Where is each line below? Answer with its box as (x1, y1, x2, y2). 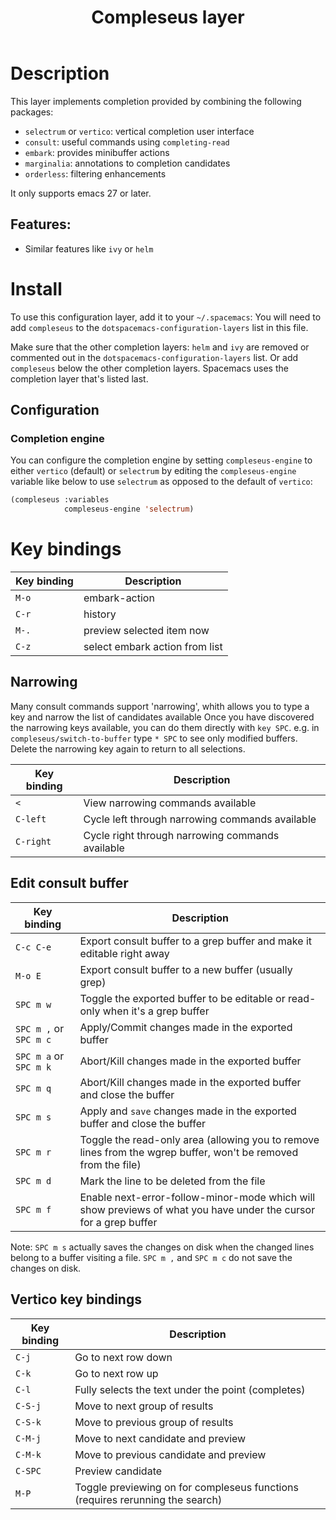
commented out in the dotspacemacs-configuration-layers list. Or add (10, 351, 299, 363)
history (83, 607, 117, 621)
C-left (15, 813, 47, 825)
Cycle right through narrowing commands (83, 828, 280, 842)
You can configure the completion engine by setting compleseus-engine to (10, 454, 313, 466)
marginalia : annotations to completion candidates (24, 157, 231, 169)
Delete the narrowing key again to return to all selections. (10, 742, 246, 755)
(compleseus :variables (10, 495, 110, 505)
